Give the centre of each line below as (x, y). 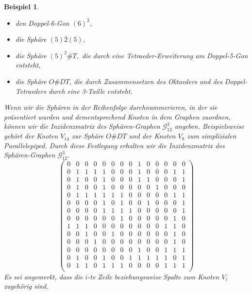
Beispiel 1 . (22, 6)
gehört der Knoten (31, 136)
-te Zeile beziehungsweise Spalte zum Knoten (153, 276)
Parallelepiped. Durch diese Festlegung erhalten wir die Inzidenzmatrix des (114, 145)
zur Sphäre (88, 136)
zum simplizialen (212, 136)
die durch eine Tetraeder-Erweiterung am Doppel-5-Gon (165, 55)
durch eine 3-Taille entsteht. (91, 91)
